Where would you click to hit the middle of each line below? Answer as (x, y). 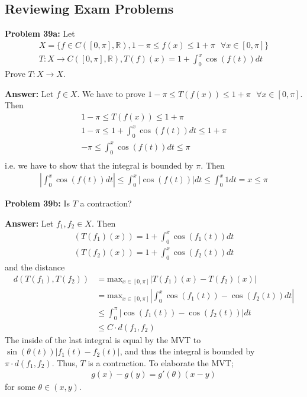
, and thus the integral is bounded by (187, 351)
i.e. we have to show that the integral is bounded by (99, 165)
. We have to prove (111, 93)
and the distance (35, 267)
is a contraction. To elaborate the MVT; (161, 362)
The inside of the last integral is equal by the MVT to (103, 339)
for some (20, 387)
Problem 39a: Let (40, 33)
